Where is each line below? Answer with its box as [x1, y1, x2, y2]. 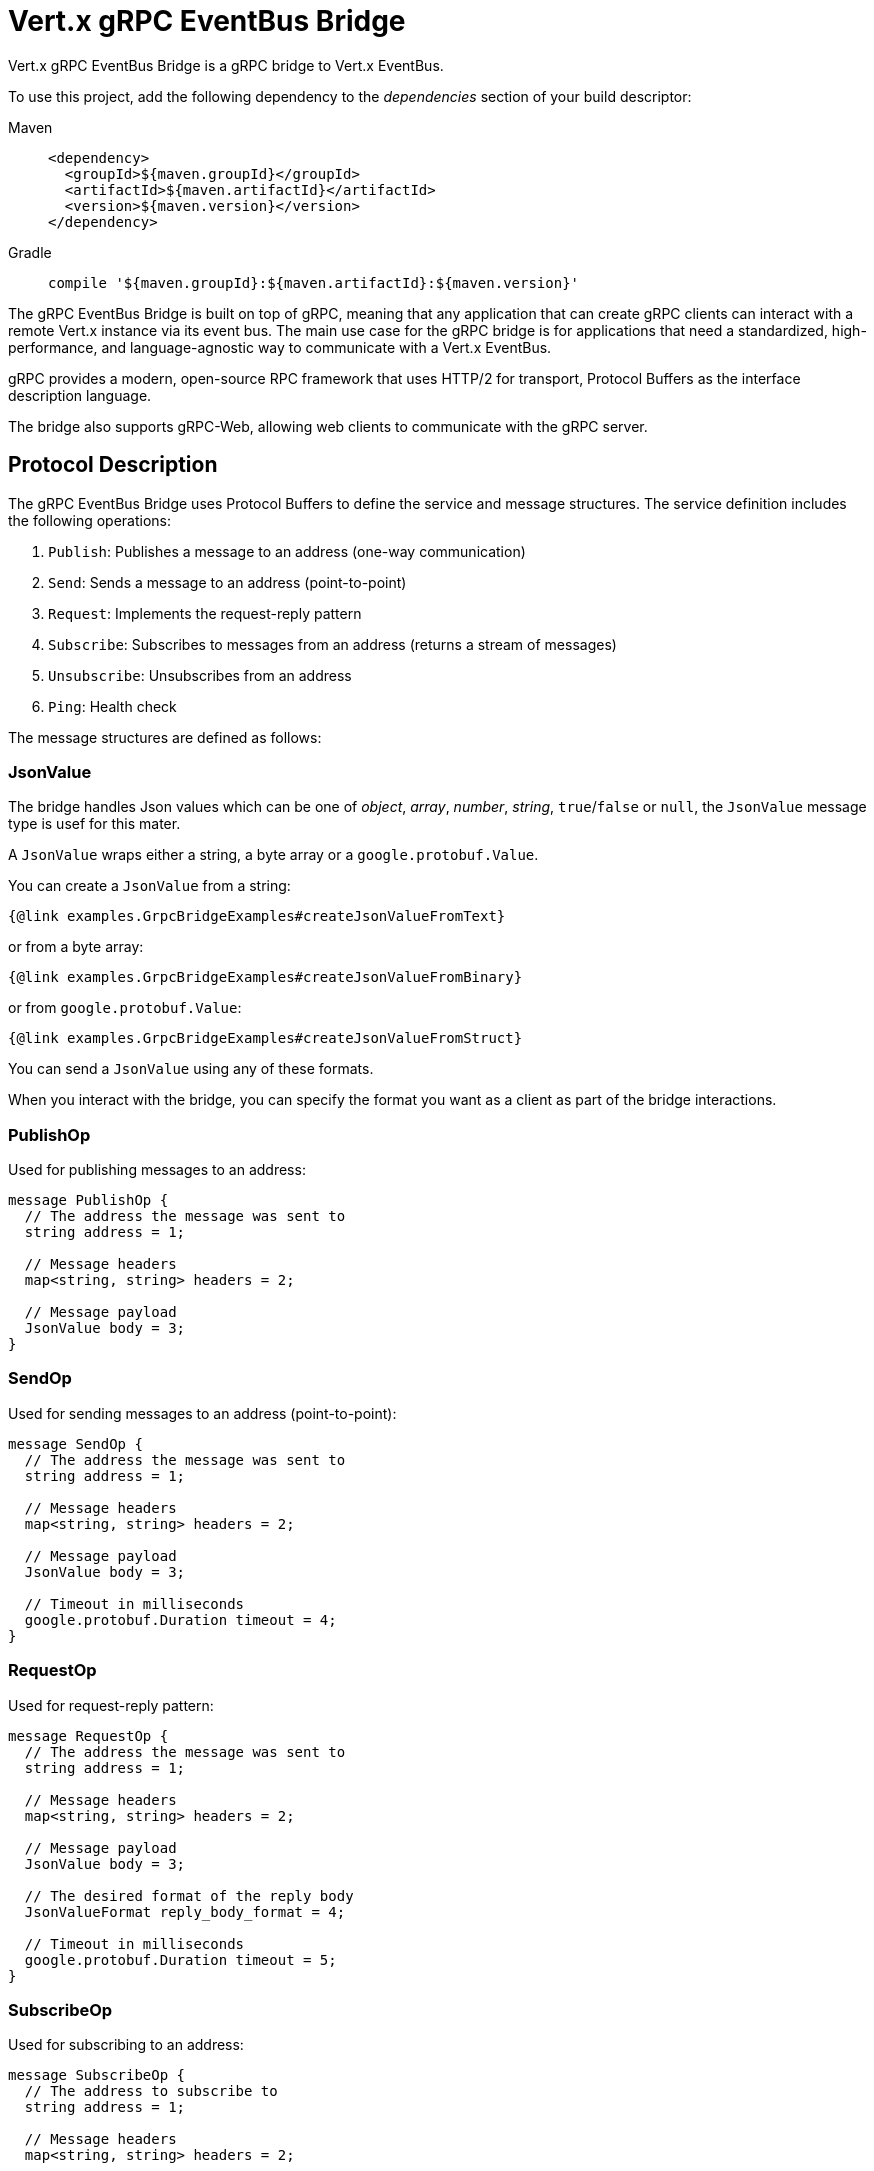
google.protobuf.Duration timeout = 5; [24, 1951, 337, 1968]
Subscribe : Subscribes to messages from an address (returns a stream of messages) [48, 635, 617, 653]
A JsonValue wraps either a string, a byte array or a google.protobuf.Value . [8, 846, 539, 864]
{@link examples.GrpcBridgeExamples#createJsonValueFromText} [8, 908, 506, 925]
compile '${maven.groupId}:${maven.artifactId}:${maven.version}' [48, 274, 580, 291]
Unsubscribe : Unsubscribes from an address [48, 666, 352, 684]
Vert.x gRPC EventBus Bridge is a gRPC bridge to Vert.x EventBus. [8, 56, 444, 74]
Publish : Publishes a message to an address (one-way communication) [48, 542, 526, 560]
